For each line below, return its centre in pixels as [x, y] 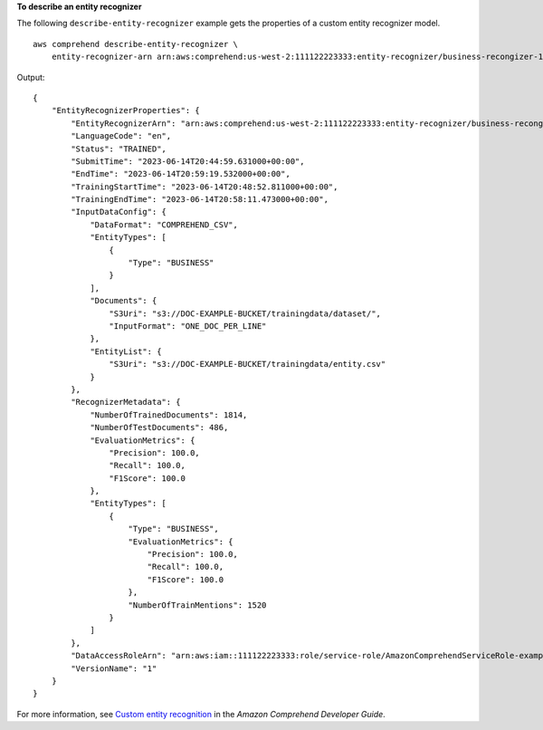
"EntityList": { [126, 351]
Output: [31, 77]
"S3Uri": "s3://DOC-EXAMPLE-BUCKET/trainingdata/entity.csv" [248, 364]
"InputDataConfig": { [119, 212]
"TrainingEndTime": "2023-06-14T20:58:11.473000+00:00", [200, 200]
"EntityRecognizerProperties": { [126, 110]
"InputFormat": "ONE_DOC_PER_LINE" [188, 326]
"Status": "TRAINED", [119, 149]
